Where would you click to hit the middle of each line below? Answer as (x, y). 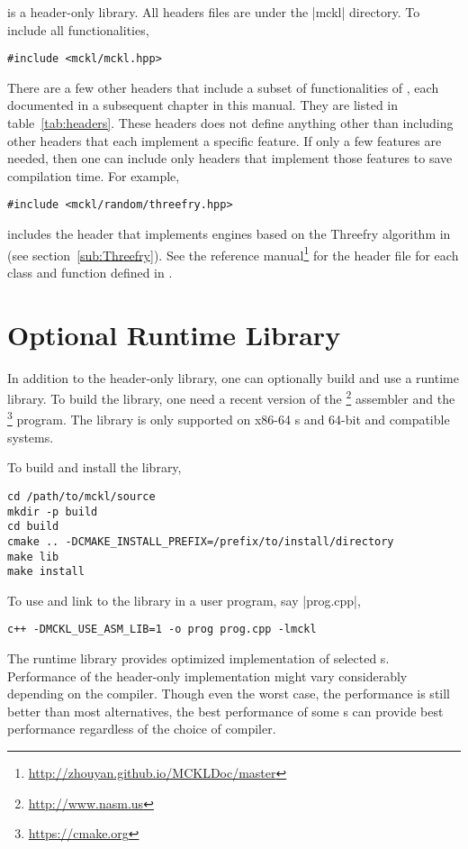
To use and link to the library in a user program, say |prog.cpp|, (184, 600)
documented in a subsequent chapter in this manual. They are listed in (202, 105)
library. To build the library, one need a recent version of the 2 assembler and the (231, 397)
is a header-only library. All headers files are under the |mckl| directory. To (214, 12)
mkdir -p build (53, 511)
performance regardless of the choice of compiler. (142, 729)
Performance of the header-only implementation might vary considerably (207, 676)
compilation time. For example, (94, 175)
